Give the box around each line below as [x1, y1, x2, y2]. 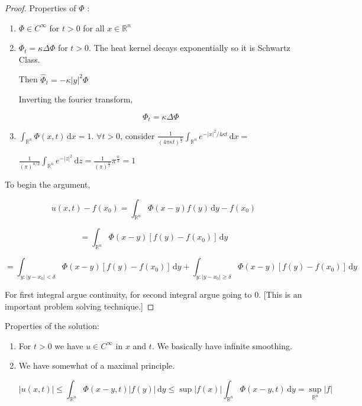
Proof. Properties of [5, 2, 76, 14]
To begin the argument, [5, 178, 90, 191]
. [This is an [258, 288, 302, 300]
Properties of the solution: [5, 320, 99, 332]
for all [83, 21, 105, 34]
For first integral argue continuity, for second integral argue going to [5, 288, 252, 300]
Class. [18, 53, 40, 65]
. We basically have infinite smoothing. [151, 339, 292, 352]
